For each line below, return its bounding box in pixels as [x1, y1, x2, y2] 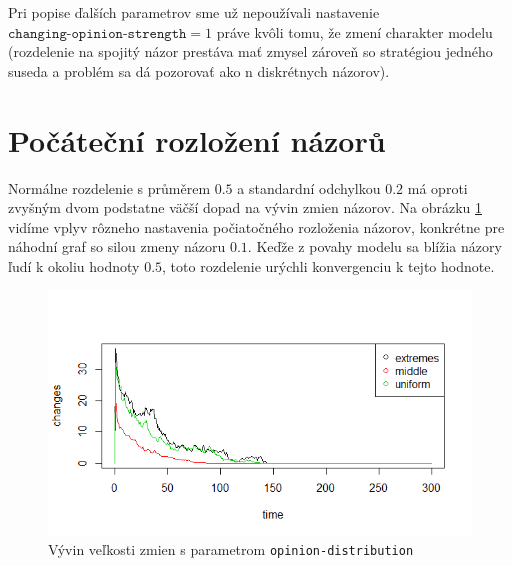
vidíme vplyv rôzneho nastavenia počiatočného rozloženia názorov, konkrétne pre [8, 216, 505, 237]
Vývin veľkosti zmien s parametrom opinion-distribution [48, 538, 414, 559]
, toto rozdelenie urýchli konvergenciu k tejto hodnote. [162, 255, 495, 276]
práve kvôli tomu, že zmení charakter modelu [216, 21, 493, 42]
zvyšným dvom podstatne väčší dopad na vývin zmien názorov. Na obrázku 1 [8, 197, 482, 218]
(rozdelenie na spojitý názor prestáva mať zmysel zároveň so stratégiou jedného [8, 41, 493, 62]
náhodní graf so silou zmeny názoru [8, 236, 226, 257]
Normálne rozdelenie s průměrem [8, 177, 211, 198]
